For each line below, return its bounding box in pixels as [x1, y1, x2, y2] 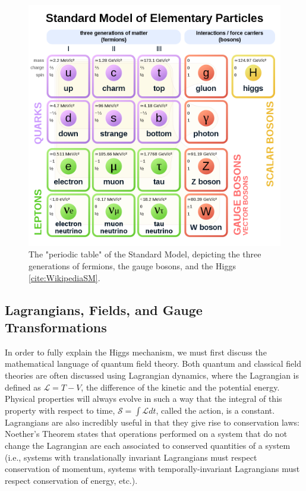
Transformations [5, 317, 107, 336]
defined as [5, 380, 41, 393]
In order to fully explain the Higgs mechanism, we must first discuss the [5, 345, 267, 358]
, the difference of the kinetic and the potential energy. [81, 380, 280, 393]
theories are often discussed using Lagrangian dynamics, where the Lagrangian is [5, 369, 299, 381]
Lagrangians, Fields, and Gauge [5, 300, 203, 319]
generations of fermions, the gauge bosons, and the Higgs [29, 259, 236, 272]
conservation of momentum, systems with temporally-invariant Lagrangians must [5, 462, 300, 475]
